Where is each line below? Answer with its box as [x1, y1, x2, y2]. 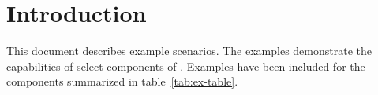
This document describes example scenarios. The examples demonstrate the [6, 42, 372, 59]
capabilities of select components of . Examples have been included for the [6, 57, 365, 74]
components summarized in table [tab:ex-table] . [6, 73, 238, 90]
